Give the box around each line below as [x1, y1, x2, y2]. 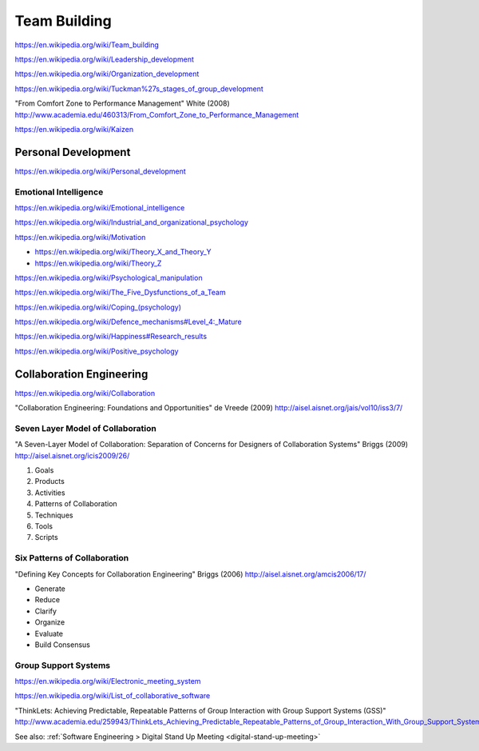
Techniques [34, 510, 73, 520]
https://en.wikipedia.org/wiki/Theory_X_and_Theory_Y [34, 247, 212, 257]
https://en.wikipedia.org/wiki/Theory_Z [34, 258, 162, 268]
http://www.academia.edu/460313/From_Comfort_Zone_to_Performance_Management [14, 110, 299, 119]
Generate [34, 584, 65, 593]
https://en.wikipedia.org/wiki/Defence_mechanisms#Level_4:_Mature [14, 317, 243, 327]
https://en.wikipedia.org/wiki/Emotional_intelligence [14, 202, 185, 212]
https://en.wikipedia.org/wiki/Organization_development [14, 69, 200, 79]
